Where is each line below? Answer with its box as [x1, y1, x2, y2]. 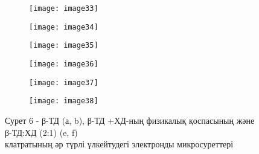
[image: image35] [29, 41, 98, 50]
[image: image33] [29, 4, 98, 13]
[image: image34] [29, 22, 98, 31]
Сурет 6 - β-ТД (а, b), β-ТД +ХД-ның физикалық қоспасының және [5, 114, 255, 126]
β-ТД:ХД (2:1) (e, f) [5, 126, 78, 138]
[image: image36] [29, 59, 98, 68]
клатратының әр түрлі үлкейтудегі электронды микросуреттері [5, 138, 234, 150]
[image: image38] [29, 97, 98, 106]
